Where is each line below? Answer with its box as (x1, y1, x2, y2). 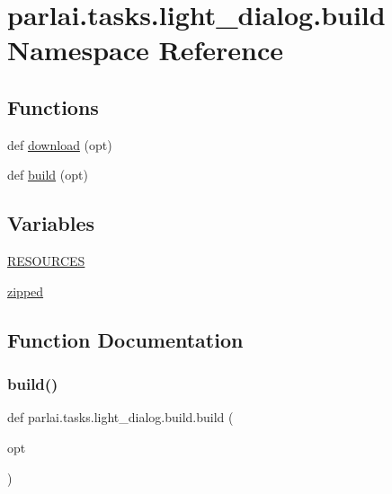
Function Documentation (7, 325, 244, 353)
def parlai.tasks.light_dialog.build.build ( (7, 408, 234, 427)
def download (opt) (7, 135, 112, 154)
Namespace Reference (7, 31, 283, 68)
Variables (7, 209, 95, 237)
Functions (7, 93, 99, 120)
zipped (7, 281, 44, 300)
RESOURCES (7, 251, 85, 270)
